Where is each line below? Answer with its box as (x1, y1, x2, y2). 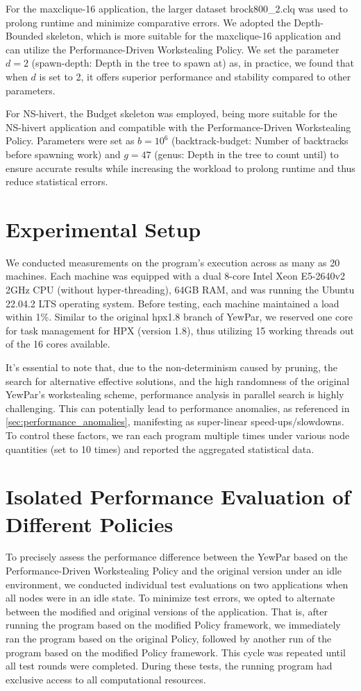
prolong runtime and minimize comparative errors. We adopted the (6, 15, 291, 29)
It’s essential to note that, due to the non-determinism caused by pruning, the (6, 360, 338, 374)
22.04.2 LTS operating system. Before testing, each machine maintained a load (6, 296, 339, 310)
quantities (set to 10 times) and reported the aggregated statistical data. (6, 441, 314, 456)
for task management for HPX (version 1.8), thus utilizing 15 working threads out (6, 323, 354, 337)
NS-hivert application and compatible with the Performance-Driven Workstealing (6, 119, 351, 134)
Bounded (6, 28, 44, 43)
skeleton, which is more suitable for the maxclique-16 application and (46, 28, 342, 43)
